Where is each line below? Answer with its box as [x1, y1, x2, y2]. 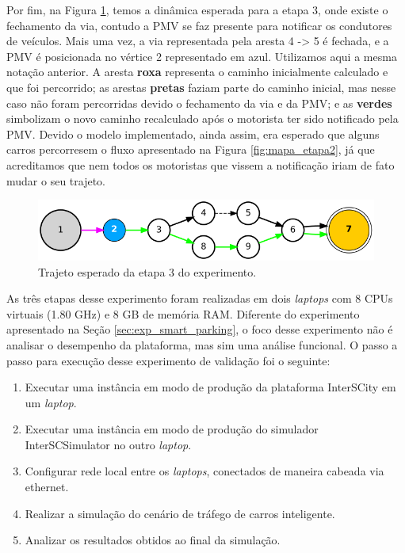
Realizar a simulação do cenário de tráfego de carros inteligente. [25, 505, 335, 521]
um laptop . [25, 394, 77, 410]
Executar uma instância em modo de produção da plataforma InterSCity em [25, 379, 396, 395]
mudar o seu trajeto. [6, 172, 105, 189]
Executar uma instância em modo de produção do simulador [25, 421, 319, 437]
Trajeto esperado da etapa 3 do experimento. [38, 263, 257, 280]
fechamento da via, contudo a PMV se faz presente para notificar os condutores [6, 17, 392, 33]
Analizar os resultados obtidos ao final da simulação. [25, 532, 281, 548]
